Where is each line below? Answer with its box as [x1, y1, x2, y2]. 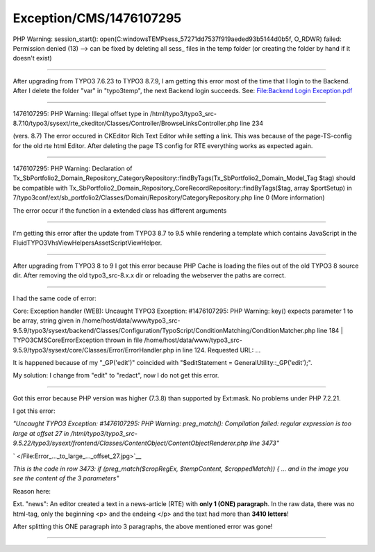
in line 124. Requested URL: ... [176, 346, 261, 354]
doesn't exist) [12, 54, 52, 63]
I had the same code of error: [12, 294, 97, 302]
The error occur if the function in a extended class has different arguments [12, 206, 227, 215]
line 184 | [317, 326, 343, 334]
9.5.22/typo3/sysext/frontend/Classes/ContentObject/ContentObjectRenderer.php [12, 439, 249, 448]
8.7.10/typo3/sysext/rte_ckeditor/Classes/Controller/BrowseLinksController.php [12, 119, 239, 127]
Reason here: [12, 487, 51, 495]
